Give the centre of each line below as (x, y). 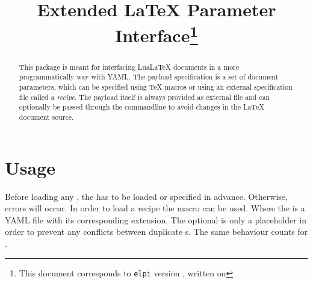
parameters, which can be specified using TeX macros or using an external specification (156, 87)
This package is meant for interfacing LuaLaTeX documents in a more (129, 67)
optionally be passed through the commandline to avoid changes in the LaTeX (142, 107)
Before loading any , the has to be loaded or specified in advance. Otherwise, (146, 196)
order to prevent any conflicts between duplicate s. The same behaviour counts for (156, 232)
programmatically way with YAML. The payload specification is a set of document (149, 77)
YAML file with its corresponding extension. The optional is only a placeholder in (156, 219)
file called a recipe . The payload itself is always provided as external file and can (144, 97)
